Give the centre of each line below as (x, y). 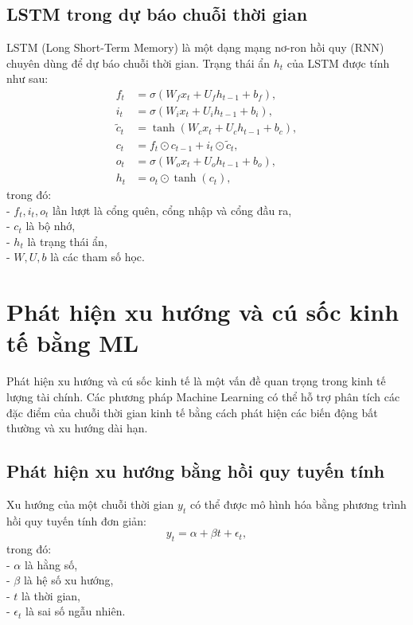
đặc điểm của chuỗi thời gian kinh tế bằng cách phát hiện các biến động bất (192, 412)
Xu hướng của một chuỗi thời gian (90, 504)
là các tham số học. (97, 257)
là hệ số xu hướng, (68, 580)
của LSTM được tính (338, 62)
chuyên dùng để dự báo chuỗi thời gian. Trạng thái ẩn (138, 62)
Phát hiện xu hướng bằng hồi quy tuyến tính (196, 471)
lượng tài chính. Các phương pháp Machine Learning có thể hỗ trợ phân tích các (203, 396)
